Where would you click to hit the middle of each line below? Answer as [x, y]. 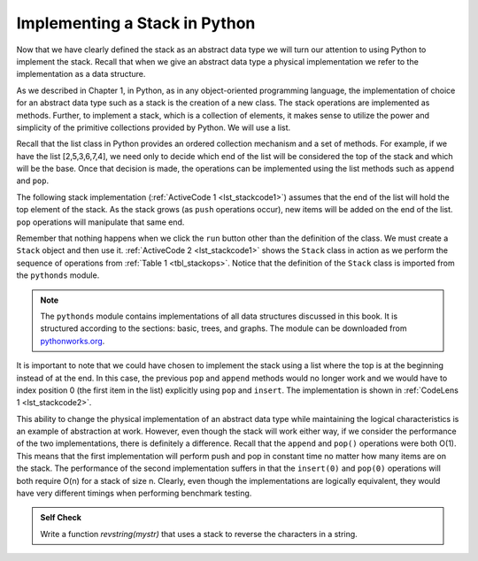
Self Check [61, 518]
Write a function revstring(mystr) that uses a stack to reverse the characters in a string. [199, 534]
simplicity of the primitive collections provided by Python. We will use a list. [154, 127]
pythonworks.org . [73, 341]
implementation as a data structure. [81, 74]
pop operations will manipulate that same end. [100, 222]
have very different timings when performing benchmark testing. [134, 493]
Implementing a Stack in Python [136, 23]
